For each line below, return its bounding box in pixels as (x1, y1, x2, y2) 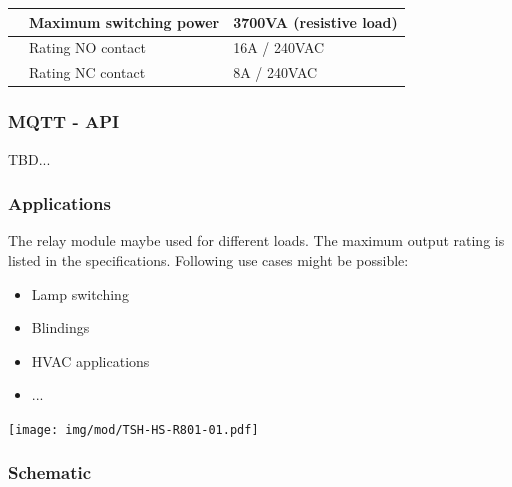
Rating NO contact (29, 37, 146, 58)
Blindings (31, 317, 90, 338)
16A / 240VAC (233, 37, 325, 58)
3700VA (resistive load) (233, 11, 398, 32)
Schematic (8, 460, 92, 485)
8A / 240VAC (233, 62, 318, 83)
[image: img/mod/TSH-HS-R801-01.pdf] (8, 422, 259, 437)
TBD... (8, 148, 51, 169)
